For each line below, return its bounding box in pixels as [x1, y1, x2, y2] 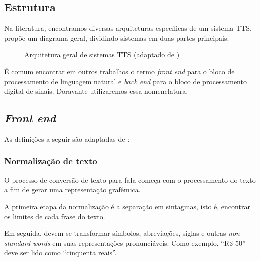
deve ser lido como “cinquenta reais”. [4, 247, 117, 258]
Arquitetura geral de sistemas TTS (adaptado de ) [24, 49, 180, 60]
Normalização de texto [4, 155, 97, 167]
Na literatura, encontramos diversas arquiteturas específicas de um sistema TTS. [4, 23, 252, 33]
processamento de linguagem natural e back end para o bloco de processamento [4, 76, 247, 86]
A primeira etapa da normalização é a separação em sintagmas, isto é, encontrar [4, 201, 250, 211]
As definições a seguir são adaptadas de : [4, 133, 130, 144]
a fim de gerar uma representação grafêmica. [4, 184, 141, 195]
